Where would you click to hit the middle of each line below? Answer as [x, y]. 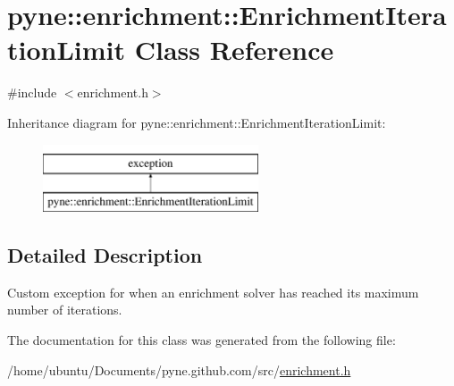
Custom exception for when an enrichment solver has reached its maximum [213, 292]
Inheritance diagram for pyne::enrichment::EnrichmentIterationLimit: [197, 122]
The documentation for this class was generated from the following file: [202, 340]
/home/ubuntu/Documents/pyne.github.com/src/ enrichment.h [179, 369]
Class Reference [234, 50]
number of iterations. [65, 310]
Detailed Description [105, 255]
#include [32, 92]
